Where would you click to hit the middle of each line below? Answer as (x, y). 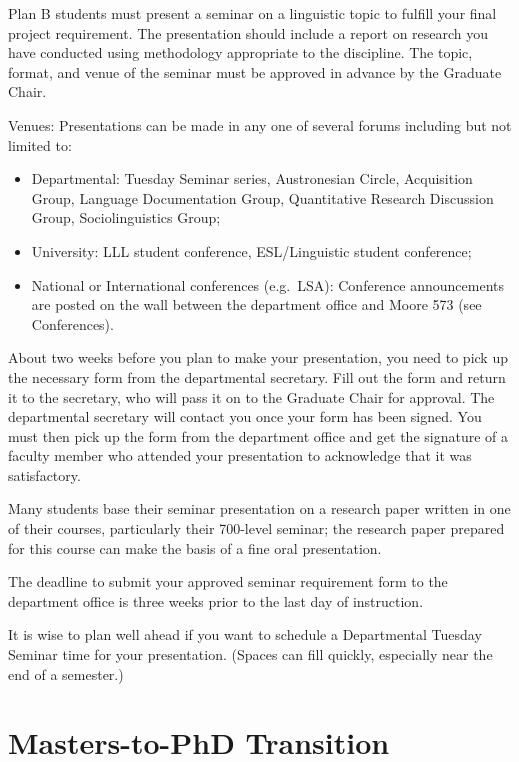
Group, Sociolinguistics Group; (126, 217)
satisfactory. (44, 474)
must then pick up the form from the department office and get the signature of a (258, 435)
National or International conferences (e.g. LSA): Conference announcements (268, 284)
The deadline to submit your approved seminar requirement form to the (228, 581)
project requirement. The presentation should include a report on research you (248, 32)
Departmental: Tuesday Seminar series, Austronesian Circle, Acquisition (252, 178)
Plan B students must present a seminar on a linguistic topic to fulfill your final (252, 13)
